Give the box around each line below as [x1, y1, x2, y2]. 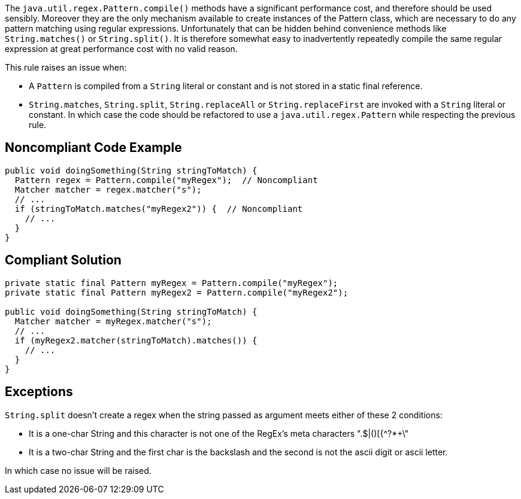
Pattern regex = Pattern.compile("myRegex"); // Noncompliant [14, 175, 318, 185]
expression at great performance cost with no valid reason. [5, 44, 238, 54]
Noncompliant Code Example [5, 140, 182, 156]
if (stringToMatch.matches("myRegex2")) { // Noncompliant [14, 203, 303, 214]
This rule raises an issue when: [5, 62, 127, 72]
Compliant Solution [5, 252, 122, 268]
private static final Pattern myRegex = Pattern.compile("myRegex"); [5, 278, 338, 288]
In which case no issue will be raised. [5, 465, 152, 476]
